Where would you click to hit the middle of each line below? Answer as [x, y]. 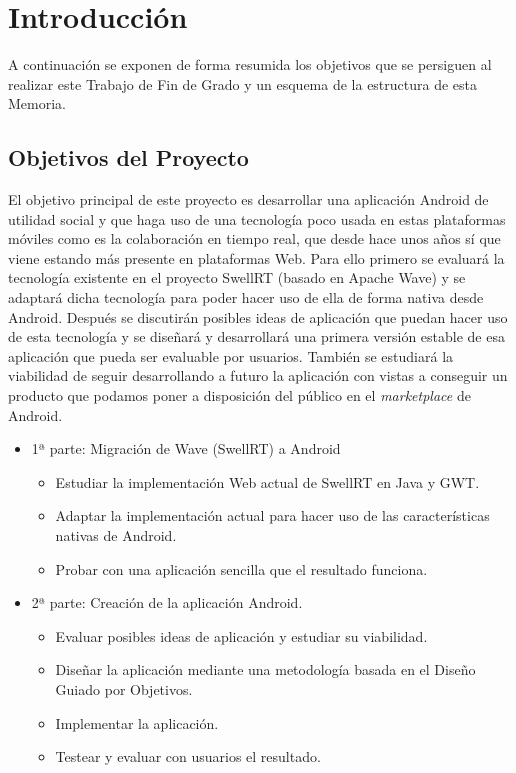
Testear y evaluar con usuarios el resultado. [188, 756]
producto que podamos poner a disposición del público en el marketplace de [239, 395]
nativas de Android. [116, 535]
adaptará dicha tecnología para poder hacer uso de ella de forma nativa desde [246, 297]
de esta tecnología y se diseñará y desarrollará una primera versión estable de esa [256, 336]
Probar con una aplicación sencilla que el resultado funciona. [241, 568]
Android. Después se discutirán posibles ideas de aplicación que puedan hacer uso [258, 316]
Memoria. [37, 103]
